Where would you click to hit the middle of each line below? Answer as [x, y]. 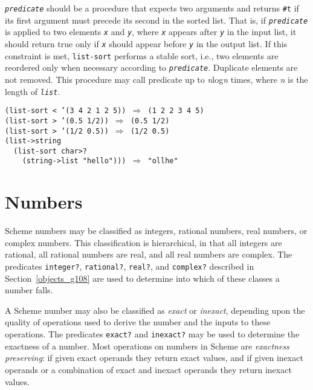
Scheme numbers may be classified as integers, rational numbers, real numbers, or [156, 231]
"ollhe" [163, 161]
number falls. [29, 290]
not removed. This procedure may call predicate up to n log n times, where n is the [156, 79]
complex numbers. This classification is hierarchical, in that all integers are [144, 242]
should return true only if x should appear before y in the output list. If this [146, 43]
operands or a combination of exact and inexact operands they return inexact [148, 369]
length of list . [33, 91]
